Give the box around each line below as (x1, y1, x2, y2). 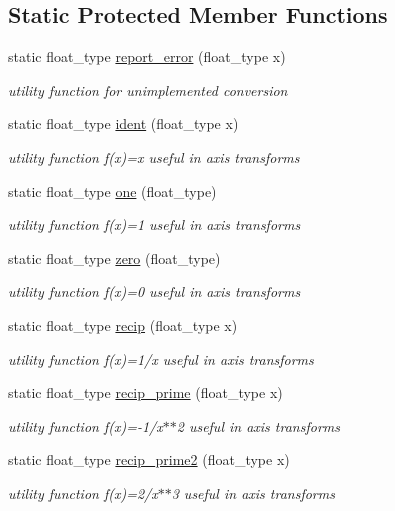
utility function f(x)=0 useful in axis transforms (8, 281, 301, 302)
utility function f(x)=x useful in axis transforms (8, 146, 300, 167)
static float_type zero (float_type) (8, 247, 221, 268)
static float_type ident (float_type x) (8, 113, 239, 134)
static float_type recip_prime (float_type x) (8, 382, 283, 403)
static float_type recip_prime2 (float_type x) (8, 449, 290, 470)
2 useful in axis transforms (176, 415, 340, 436)
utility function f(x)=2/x (8, 482, 158, 503)
